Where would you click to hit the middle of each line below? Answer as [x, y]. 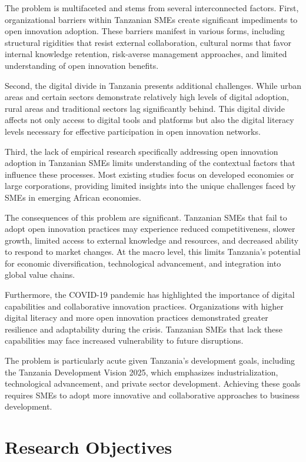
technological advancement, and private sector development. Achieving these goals [153, 383]
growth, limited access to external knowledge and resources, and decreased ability [152, 240]
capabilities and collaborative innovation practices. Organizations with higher [144, 306]
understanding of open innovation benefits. [82, 65]
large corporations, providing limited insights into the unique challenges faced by [150, 186]
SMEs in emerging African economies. [73, 197]
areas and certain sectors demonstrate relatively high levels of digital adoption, [147, 97]
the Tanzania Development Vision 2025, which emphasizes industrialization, [142, 372]
